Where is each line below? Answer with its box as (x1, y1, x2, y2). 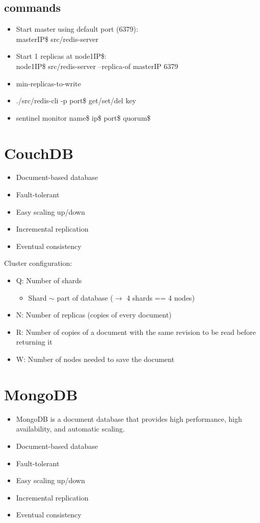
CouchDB (4, 142, 74, 163)
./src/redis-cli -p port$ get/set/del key (16, 95, 137, 106)
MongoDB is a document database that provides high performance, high (16, 413, 242, 424)
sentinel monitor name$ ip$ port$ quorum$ (16, 112, 151, 123)
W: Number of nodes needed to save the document (16, 354, 174, 365)
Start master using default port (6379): (16, 24, 138, 34)
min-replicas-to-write (16, 78, 81, 88)
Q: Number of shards (16, 275, 82, 286)
